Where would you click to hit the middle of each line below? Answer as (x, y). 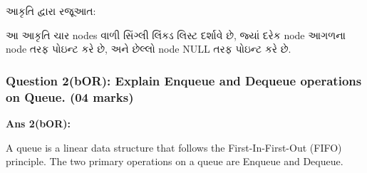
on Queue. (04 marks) (70, 96)
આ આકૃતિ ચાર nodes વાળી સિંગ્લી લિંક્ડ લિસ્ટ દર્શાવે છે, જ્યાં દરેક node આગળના (176, 35)
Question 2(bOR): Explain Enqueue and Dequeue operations (184, 80)
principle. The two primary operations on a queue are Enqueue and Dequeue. (175, 161)
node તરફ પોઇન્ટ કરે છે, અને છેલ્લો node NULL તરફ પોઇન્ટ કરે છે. (149, 49)
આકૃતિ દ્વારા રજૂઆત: (51, 11)
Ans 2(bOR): (38, 123)
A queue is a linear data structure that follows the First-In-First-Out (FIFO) (174, 147)
